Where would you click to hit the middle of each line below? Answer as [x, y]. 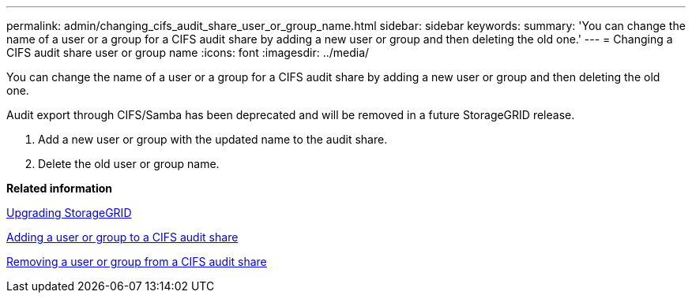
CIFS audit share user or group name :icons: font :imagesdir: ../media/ [188, 52]
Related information [60, 188]
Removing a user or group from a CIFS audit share [137, 262]
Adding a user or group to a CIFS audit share [122, 237]
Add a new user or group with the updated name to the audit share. [213, 139]
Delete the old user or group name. [129, 164]
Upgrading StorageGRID [69, 213]
